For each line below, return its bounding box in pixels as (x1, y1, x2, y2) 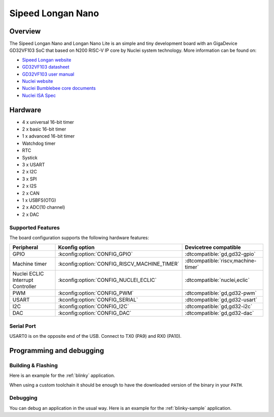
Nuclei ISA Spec (22, 92, 56, 99)
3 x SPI (22, 176, 37, 182)
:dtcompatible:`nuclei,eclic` (185, 277, 250, 284)
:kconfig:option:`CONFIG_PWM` (58, 290, 134, 297)
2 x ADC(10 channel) (22, 204, 65, 210)
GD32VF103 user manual (22, 71, 75, 77)
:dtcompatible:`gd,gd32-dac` (185, 310, 254, 317)
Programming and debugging (9, 346, 104, 355)
